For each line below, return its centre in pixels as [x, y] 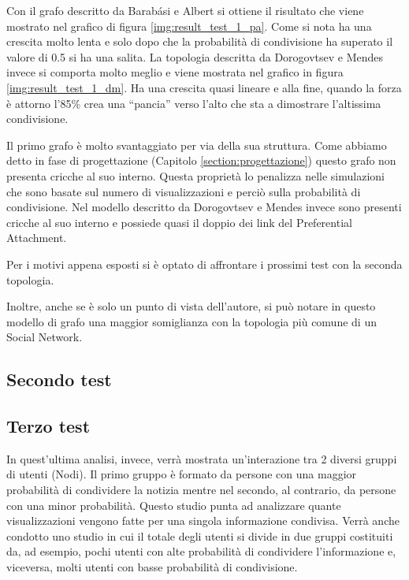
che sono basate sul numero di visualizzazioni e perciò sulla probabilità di [184, 191]
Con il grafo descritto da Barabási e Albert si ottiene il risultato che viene [185, 10]
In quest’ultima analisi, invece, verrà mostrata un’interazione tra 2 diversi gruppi [202, 458]
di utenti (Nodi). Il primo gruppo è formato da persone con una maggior [182, 474]
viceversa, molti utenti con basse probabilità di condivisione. [152, 567]
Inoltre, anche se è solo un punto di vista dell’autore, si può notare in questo [191, 306]
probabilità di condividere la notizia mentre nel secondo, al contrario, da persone [201, 490]
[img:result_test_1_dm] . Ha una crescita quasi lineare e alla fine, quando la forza [204, 87]
